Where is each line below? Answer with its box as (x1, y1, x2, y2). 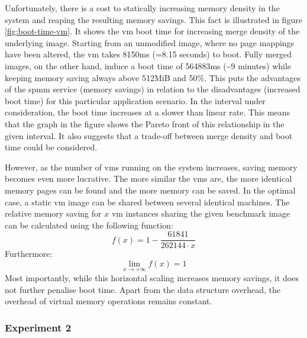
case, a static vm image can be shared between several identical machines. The (5, 195, 290, 208)
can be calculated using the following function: (5, 218, 173, 231)
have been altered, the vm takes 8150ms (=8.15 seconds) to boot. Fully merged (5, 48, 292, 60)
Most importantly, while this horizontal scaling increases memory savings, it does (5, 272, 299, 284)
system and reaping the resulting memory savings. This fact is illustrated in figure (5, 13, 302, 25)
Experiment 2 (5, 320, 72, 334)
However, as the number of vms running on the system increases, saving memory (5, 160, 298, 173)
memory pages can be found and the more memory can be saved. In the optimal (5, 184, 296, 196)
